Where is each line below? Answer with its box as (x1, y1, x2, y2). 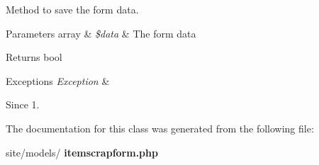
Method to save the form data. (6, 2, 139, 16)
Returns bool (6, 50, 62, 64)
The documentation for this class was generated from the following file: (6, 120, 314, 135)
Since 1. (6, 97, 40, 112)
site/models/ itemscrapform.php (6, 144, 158, 159)
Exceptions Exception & (6, 73, 110, 88)
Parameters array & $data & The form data (6, 25, 196, 40)
